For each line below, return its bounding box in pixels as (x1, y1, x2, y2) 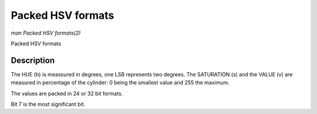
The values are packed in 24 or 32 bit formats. (11, 90, 123, 97)
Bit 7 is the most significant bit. (11, 100, 86, 108)
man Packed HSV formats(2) (11, 29, 81, 36)
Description (11, 55, 55, 65)
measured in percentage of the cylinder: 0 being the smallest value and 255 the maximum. (11, 79, 230, 86)
